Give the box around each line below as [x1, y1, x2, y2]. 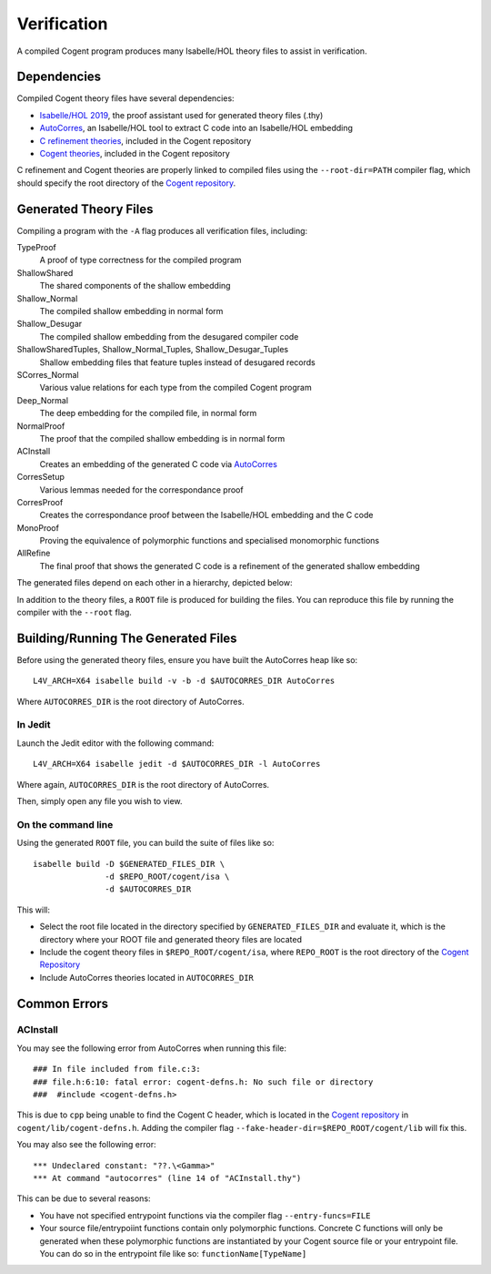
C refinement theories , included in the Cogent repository [39, 135, 252, 146]
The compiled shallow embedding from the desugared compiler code [39, 331, 299, 341]
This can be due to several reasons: [16, 1193, 151, 1204]
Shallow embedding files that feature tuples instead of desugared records [39, 356, 316, 368]
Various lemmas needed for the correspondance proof [39, 484, 245, 495]
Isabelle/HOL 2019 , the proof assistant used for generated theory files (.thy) [39, 109, 324, 120]
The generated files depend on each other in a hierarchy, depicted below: [16, 577, 293, 588]
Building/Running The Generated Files [16, 630, 237, 646]
